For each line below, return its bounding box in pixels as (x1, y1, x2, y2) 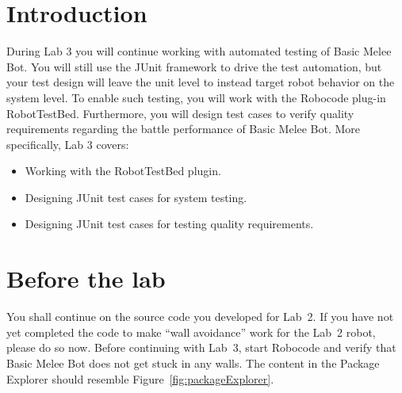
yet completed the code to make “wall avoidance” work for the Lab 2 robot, (6, 323, 376, 340)
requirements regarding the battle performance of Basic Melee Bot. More (6, 120, 361, 137)
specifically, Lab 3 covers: (6, 135, 129, 152)
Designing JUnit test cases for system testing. (25, 189, 247, 205)
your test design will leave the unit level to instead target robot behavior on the (6, 74, 395, 90)
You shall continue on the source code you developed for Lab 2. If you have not (6, 308, 394, 325)
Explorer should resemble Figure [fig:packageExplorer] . (6, 370, 274, 387)
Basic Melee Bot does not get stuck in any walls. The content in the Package (6, 354, 380, 371)
